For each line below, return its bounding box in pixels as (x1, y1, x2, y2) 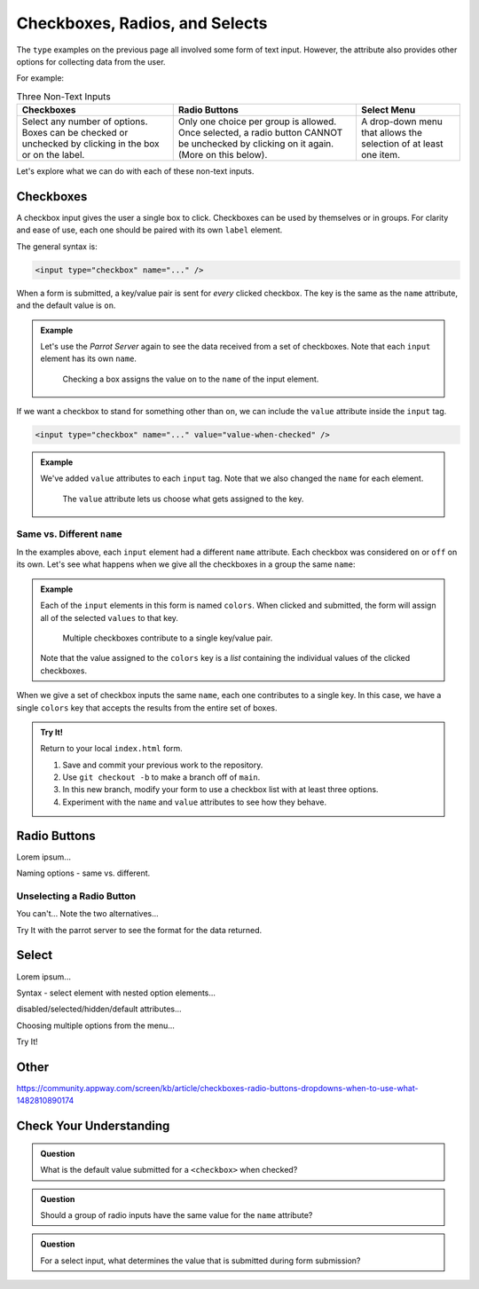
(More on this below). (177, 149, 268, 161)
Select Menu (360, 104, 416, 116)
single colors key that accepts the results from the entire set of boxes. (16, 702, 278, 713)
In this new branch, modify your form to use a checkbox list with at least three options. (62, 784, 379, 795)
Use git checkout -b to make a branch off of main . (62, 772, 261, 782)
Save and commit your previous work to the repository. (62, 759, 263, 770)
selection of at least (360, 138, 444, 150)
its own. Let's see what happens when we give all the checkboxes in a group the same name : (16, 559, 356, 570)
